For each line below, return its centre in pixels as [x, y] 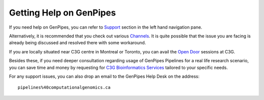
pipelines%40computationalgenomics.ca [64, 88]
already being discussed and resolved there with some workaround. [77, 43]
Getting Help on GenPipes [62, 13]
